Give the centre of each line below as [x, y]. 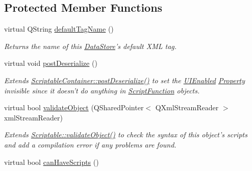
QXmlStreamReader [187, 107]
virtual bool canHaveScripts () [52, 162]
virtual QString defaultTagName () [59, 29]
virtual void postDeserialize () [51, 63]
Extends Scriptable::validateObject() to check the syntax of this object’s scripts [126, 135]
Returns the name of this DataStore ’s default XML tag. [91, 46]
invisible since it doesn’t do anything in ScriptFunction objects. [102, 90]
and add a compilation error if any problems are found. [90, 144]
